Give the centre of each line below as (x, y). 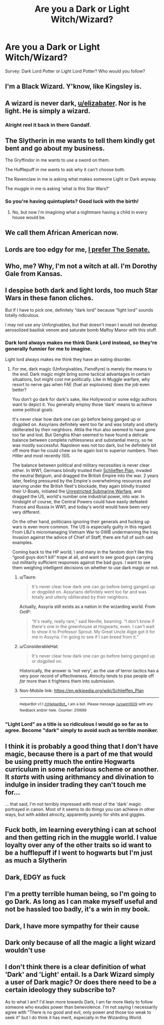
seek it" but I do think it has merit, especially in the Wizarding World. (74, 1017)
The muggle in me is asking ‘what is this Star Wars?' (57, 189)
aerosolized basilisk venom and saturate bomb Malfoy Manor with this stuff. (81, 330)
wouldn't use (25, 950)
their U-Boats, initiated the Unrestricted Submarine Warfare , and (77, 491)
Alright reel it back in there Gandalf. (48, 125)
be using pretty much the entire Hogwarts (70, 762)
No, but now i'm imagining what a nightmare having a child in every (80, 212)
